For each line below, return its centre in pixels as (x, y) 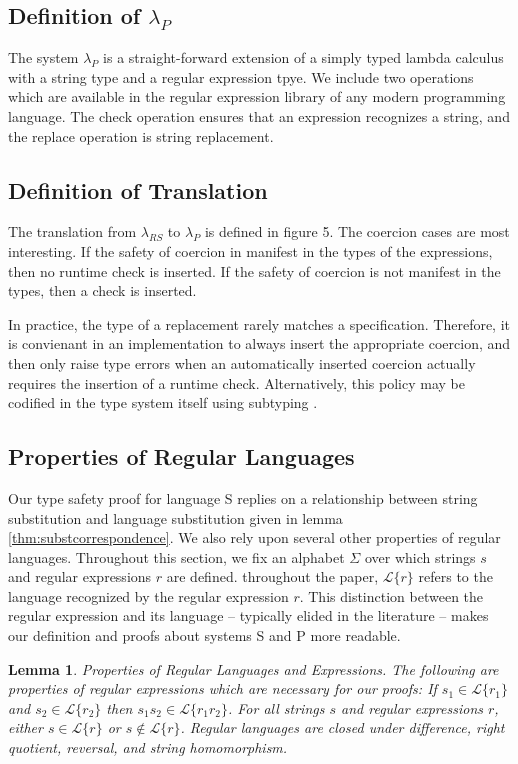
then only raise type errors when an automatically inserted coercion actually (242, 362)
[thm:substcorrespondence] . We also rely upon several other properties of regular (254, 537)
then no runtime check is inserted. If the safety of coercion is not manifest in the (254, 270)
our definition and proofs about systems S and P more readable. (204, 635)
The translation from (72, 231)
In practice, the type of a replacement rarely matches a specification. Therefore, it (259, 323)
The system (43, 57)
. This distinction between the (391, 595)
